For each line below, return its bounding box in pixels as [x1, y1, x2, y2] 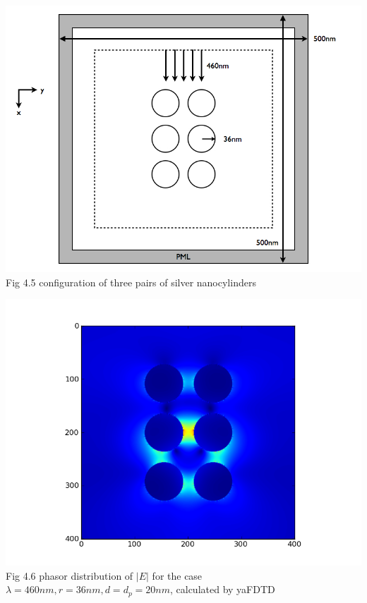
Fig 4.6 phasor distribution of [6, 568, 133, 583]
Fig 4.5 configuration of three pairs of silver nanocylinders [6, 274, 256, 289]
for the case [152, 568, 203, 583]
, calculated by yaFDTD [169, 582, 275, 597]
